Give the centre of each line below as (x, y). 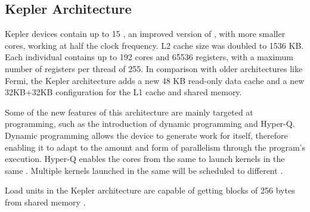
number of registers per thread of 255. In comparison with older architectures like (154, 68)
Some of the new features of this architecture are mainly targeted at (129, 112)
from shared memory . (45, 202)
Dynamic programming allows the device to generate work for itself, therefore (146, 135)
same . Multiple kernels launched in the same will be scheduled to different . (144, 170)
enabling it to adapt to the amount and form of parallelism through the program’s (155, 147)
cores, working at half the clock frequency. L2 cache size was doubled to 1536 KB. (154, 45)
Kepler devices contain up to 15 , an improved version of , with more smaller (145, 34)
